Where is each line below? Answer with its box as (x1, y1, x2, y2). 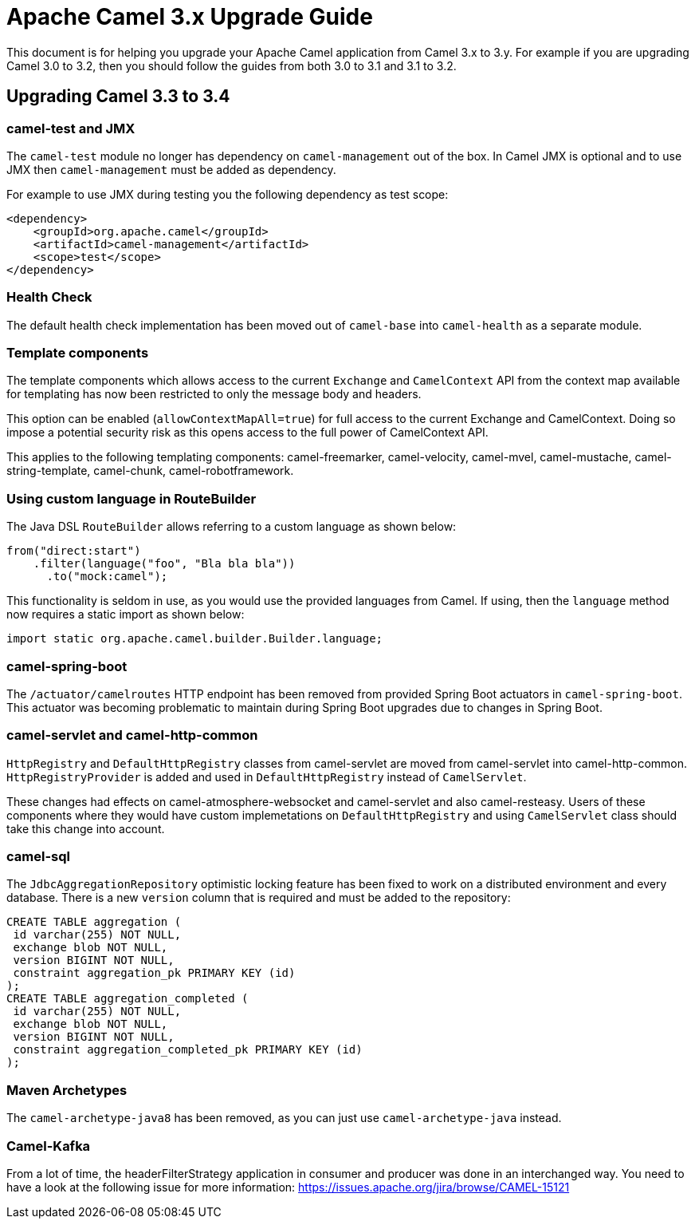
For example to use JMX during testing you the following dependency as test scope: (6, 187, 449, 201)
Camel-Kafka (6, 1137, 91, 1154)
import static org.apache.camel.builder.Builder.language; (6, 632, 383, 646)
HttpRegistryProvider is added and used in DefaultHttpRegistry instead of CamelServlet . (6, 769, 527, 784)
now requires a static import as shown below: (6, 607, 245, 622)
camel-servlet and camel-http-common (6, 727, 258, 744)
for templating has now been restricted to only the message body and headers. (6, 387, 422, 401)
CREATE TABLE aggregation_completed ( (6, 992, 249, 1006)
